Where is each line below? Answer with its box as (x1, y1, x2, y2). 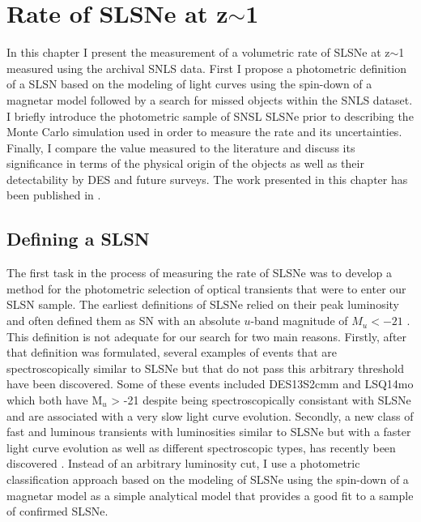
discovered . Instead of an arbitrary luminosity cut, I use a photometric (6, 455, 360, 472)
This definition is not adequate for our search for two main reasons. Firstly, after (6, 327, 407, 344)
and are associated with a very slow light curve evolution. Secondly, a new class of (6, 407, 414, 424)
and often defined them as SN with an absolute (6, 312, 240, 329)
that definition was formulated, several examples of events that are (6, 344, 337, 361)
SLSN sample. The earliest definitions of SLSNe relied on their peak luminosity (6, 296, 400, 313)
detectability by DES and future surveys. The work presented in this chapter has (6, 170, 408, 187)
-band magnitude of (250, 312, 348, 329)
